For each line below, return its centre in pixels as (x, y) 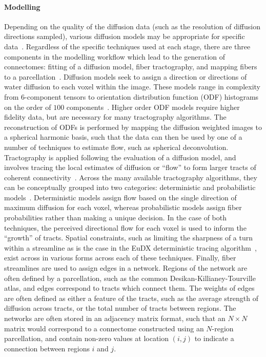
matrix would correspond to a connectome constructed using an (104, 328)
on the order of (28, 107)
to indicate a (214, 338)
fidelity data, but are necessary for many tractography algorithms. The (115, 117)
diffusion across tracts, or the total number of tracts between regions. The (120, 308)
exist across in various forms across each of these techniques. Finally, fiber (120, 258)
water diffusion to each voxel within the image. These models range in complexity (132, 87)
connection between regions (47, 348)
